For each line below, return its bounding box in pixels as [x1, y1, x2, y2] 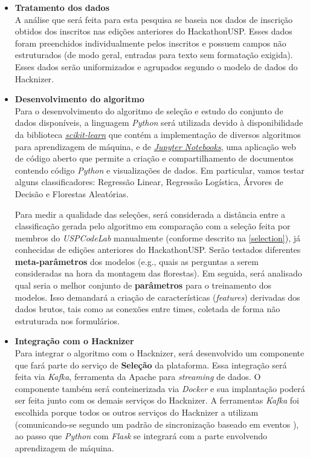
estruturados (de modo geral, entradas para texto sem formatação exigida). [15, 48, 293, 61]
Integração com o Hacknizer [15, 335, 134, 347]
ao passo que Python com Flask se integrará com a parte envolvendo [15, 430, 268, 442]
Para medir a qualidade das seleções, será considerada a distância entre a [15, 208, 286, 220]
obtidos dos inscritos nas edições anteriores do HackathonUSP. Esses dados [15, 25, 292, 38]
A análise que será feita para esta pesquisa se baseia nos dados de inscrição [15, 13, 293, 25]
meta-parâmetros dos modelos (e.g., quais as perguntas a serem [15, 255, 259, 267]
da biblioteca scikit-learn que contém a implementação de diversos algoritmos [15, 128, 301, 140]
